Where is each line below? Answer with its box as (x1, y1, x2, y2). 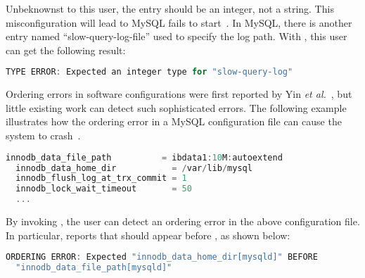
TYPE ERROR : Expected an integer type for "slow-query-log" (6, 67, 293, 77)
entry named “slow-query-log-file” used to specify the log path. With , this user (6, 29, 347, 44)
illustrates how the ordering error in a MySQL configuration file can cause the (6, 114, 342, 129)
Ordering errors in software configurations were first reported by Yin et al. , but (6, 87, 352, 101)
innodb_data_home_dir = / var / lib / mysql (15, 163, 252, 173)
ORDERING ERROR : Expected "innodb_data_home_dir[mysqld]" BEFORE (6, 252, 318, 263)
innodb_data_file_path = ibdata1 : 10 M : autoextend (6, 152, 283, 163)
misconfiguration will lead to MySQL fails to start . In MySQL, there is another (6, 15, 352, 30)
